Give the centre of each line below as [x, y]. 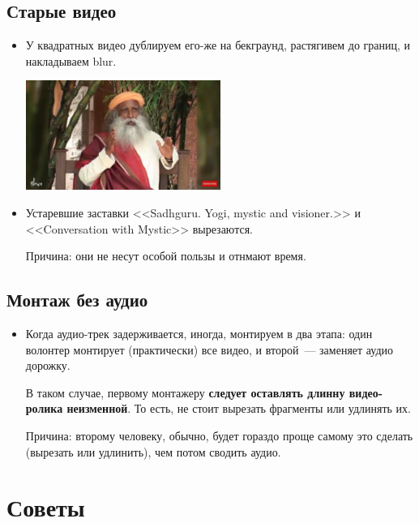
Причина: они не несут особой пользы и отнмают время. [166, 256]
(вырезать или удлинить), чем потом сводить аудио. [153, 451]
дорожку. [48, 365]
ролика [44, 408]
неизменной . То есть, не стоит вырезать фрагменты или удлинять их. [239, 408]
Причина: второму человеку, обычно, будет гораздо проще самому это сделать [219, 435]
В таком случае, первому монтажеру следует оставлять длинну [185, 392]
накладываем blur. [71, 60]
